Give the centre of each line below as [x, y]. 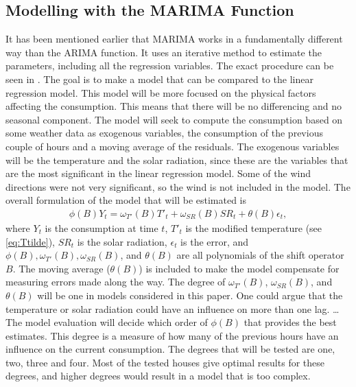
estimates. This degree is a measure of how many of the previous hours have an [172, 335]
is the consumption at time [102, 227]
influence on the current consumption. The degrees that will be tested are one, [170, 349]
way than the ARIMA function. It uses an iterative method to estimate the [164, 52]
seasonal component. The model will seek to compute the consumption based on [174, 119]
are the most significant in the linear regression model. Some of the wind [158, 173]
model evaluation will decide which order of [116, 322]
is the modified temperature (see [254, 227]
